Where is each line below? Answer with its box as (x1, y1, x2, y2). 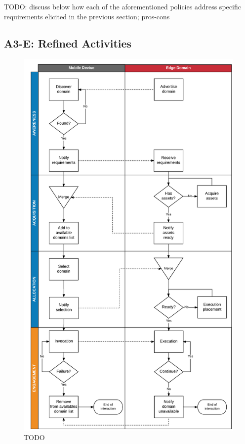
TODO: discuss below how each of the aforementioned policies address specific (4, 1, 241, 11)
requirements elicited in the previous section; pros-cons (4, 11, 170, 21)
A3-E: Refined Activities (4, 35, 132, 50)
